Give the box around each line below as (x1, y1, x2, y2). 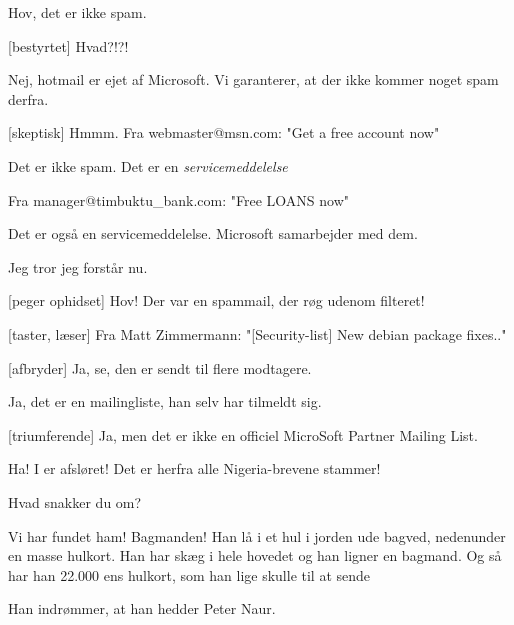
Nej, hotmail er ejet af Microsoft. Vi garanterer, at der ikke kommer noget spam (8, 69, 499, 90)
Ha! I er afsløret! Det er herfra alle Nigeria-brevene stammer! (8, 458, 381, 479)
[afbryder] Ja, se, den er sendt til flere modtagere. (8, 357, 312, 378)
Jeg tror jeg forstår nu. (8, 256, 148, 277)
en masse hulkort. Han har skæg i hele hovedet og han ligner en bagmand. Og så (8, 545, 502, 566)
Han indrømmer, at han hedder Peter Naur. (8, 598, 276, 619)
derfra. (8, 88, 49, 109)
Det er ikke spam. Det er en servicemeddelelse (8, 155, 288, 176)
